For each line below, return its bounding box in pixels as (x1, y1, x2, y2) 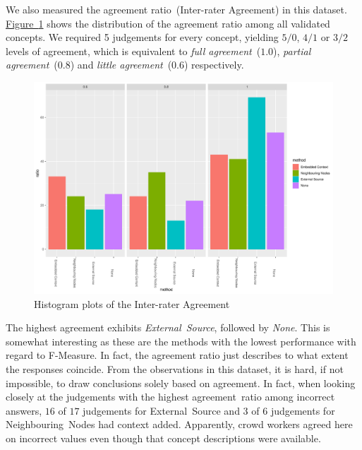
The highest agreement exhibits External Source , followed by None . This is (6, 320, 330, 335)
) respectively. (184, 57, 244, 72)
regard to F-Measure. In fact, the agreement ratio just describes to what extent (6, 348, 349, 362)
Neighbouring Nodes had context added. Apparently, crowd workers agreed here (6, 417, 353, 432)
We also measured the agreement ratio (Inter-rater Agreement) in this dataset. (6, 2, 347, 16)
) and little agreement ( (70, 57, 172, 72)
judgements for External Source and (83, 403, 240, 418)
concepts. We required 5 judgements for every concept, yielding (6, 30, 279, 45)
